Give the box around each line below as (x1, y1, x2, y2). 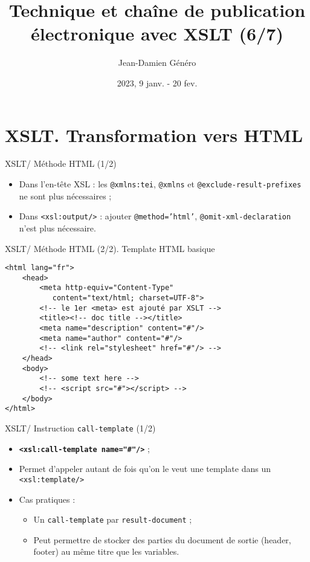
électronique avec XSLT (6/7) (31, 21, 283, 46)
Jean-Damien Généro (118, 56, 196, 69)
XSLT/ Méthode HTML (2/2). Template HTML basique (5, 242, 215, 254)
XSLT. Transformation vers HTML (5, 122, 303, 147)
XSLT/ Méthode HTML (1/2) (5, 157, 117, 170)
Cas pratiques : (19, 493, 76, 505)
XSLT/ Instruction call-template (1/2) (5, 421, 156, 434)
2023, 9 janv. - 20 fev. (117, 76, 198, 89)
